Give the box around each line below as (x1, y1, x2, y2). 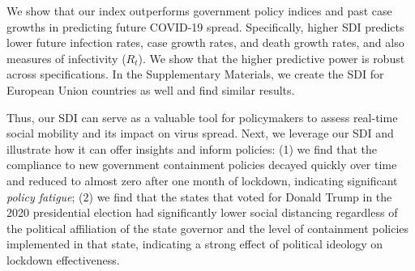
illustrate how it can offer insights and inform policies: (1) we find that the (6, 140, 377, 157)
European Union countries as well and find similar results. (6, 81, 295, 98)
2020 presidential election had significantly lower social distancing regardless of (6, 204, 398, 221)
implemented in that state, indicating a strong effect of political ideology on (6, 235, 383, 252)
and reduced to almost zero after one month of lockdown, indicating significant (6, 171, 398, 188)
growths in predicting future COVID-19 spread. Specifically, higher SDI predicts (6, 18, 404, 35)
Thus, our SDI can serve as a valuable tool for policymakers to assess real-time (6, 108, 398, 125)
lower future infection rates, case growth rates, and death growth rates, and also (6, 34, 404, 51)
